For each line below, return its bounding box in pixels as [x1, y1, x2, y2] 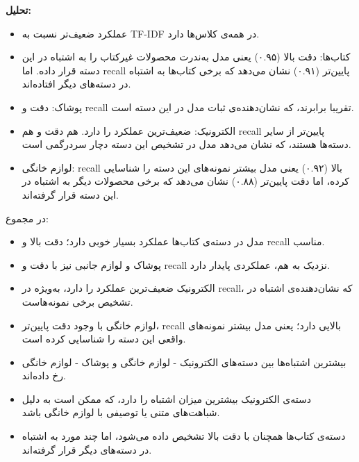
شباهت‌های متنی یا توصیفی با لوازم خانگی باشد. [22, 405, 220, 420]
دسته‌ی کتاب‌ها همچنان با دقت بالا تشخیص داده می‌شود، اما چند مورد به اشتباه [22, 429, 346, 443]
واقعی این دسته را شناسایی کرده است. [22, 331, 186, 346]
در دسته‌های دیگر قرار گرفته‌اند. [22, 442, 152, 456]
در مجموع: [6, 211, 49, 225]
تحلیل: [6, 3, 31, 17]
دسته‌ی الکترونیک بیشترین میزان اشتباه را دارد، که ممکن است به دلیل [22, 391, 311, 406]
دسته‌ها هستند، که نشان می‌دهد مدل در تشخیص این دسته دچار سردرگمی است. [22, 137, 351, 151]
